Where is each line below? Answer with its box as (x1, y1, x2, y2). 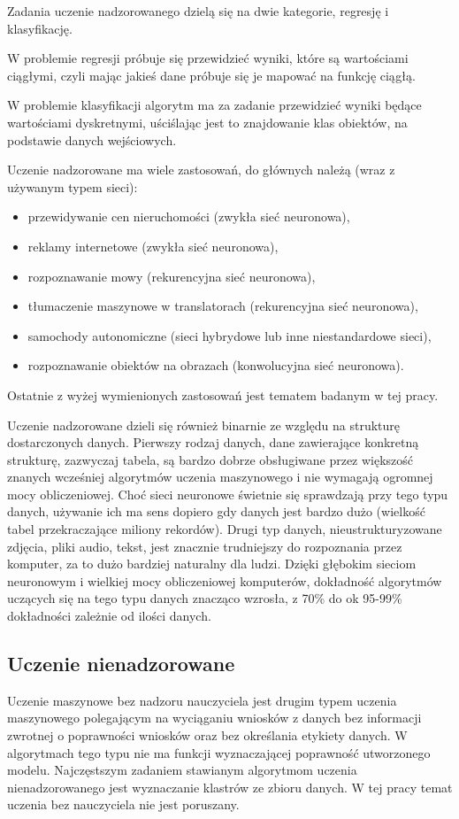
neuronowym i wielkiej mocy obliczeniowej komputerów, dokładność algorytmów (7, 571, 442, 590)
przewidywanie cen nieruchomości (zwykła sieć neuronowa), (27, 207, 350, 226)
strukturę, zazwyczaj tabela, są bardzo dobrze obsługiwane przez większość (7, 450, 414, 468)
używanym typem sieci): (7, 177, 138, 196)
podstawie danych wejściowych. (7, 130, 177, 149)
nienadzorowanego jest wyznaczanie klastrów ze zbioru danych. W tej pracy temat (7, 777, 453, 796)
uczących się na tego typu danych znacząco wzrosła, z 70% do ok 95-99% (7, 589, 402, 607)
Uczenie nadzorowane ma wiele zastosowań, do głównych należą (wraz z (7, 160, 395, 179)
